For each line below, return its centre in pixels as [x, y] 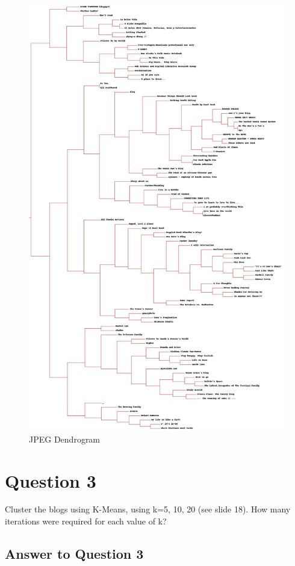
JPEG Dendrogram [65, 439]
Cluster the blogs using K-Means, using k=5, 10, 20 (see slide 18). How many [148, 509]
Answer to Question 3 [74, 554]
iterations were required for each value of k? [86, 521]
